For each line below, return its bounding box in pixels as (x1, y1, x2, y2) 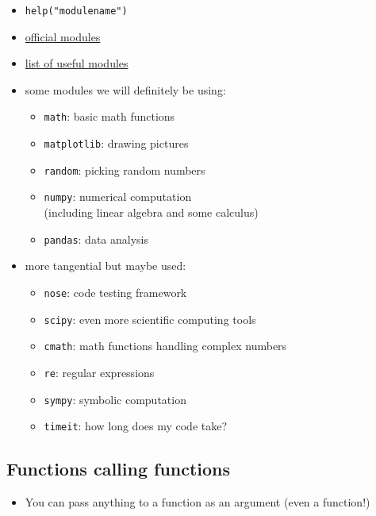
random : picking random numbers (44, 161, 205, 178)
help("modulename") (25, 6, 128, 17)
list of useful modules (25, 55, 129, 71)
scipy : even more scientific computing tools (44, 310, 256, 327)
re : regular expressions (44, 364, 155, 380)
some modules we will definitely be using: (25, 81, 226, 98)
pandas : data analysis (44, 230, 148, 247)
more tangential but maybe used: (25, 257, 186, 274)
